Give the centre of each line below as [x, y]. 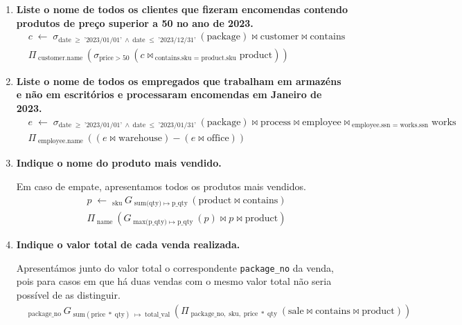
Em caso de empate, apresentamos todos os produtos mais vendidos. [161, 186]
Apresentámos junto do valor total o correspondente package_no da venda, [175, 267]
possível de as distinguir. [68, 295]
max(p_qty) [150, 222]
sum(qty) [148, 204]
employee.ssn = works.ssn [390, 125]
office [218, 138]
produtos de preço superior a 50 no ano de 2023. [135, 22]
